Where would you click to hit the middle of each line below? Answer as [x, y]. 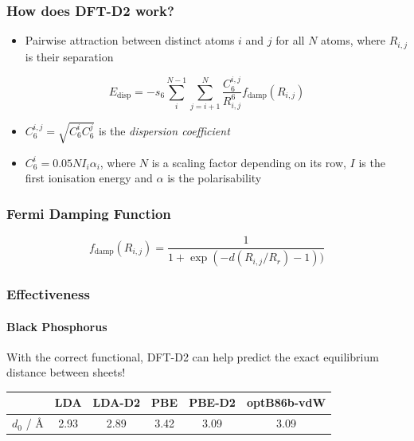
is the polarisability [215, 178]
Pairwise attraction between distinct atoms [130, 40]
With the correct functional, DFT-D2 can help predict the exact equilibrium [193, 356]
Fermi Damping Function [89, 213]
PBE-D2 [212, 402]
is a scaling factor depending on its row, [249, 162]
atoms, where [353, 40]
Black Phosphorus [57, 326]
